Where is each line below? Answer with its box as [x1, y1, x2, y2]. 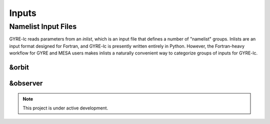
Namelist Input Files [9, 22, 77, 31]
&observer [9, 79, 43, 87]
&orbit [9, 63, 29, 71]
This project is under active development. [22, 105, 108, 111]
